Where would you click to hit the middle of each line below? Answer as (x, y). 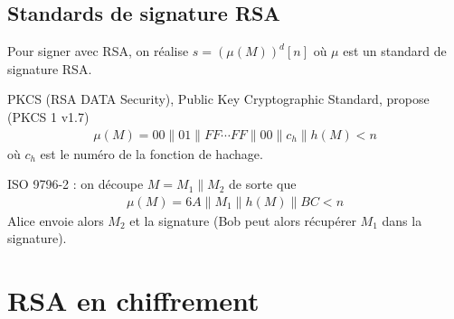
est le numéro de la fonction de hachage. (151, 153)
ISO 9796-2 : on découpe (76, 184)
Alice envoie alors (56, 220)
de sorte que (263, 184)
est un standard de (395, 51)
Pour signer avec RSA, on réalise (98, 51)
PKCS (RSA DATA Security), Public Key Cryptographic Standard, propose (218, 99)
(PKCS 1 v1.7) (48, 116)
